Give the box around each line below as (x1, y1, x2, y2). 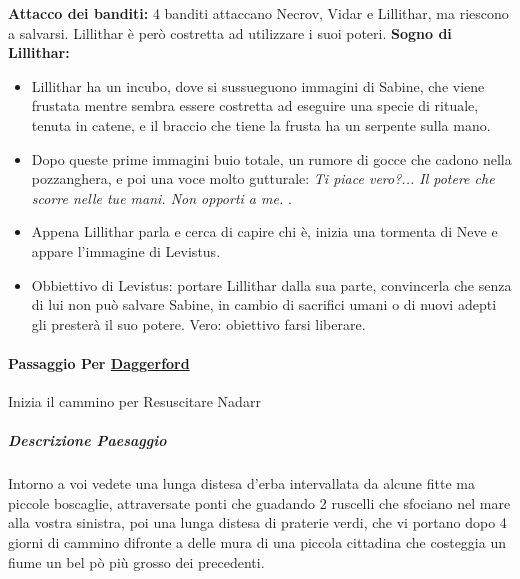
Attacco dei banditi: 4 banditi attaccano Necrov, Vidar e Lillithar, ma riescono (8, 3, 509, 23)
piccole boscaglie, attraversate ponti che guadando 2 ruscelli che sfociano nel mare (8, 492, 511, 513)
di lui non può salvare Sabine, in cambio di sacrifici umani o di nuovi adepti (31, 294, 497, 315)
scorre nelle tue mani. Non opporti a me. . (31, 187, 292, 208)
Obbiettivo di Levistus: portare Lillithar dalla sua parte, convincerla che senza (31, 274, 512, 295)
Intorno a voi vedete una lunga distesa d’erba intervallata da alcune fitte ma (8, 473, 475, 494)
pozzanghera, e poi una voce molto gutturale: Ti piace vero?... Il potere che (31, 168, 495, 189)
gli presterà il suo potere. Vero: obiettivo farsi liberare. (31, 313, 366, 334)
